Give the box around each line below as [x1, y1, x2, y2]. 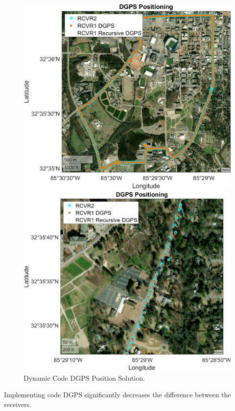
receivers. [4, 399, 32, 409]
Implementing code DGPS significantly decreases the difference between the [4, 389, 231, 399]
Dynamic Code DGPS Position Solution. [23, 373, 145, 383]
